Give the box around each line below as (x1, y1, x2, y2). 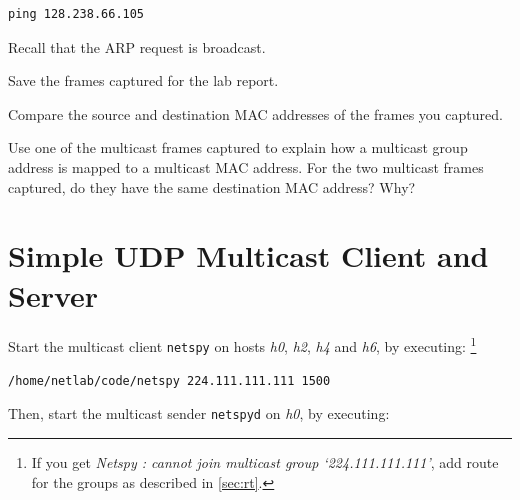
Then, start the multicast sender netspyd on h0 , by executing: (8, 403, 390, 424)
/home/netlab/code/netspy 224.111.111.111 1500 (8, 373, 331, 388)
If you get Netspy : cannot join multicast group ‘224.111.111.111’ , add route (31, 452, 499, 473)
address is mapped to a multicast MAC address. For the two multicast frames (8, 156, 484, 177)
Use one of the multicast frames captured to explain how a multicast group (8, 137, 468, 158)
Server (8, 274, 99, 315)
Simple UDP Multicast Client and (8, 235, 489, 276)
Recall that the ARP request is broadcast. (8, 36, 266, 57)
